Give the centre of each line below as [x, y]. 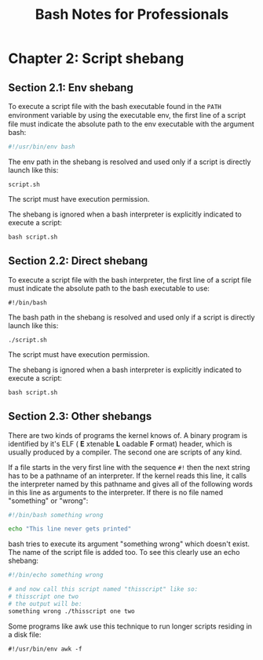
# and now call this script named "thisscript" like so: [103, 589]
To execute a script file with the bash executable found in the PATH [115, 106]
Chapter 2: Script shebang [96, 58]
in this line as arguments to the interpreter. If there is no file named [116, 492]
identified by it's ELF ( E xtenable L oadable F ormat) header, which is [121, 443]
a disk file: [25, 634]
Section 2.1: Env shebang [71, 88]
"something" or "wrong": [48, 501]
